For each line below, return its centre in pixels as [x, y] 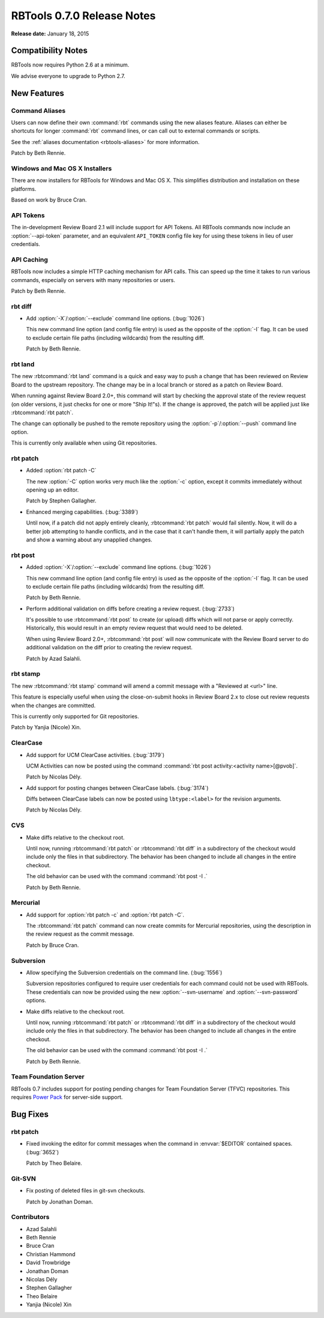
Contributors [30, 1217]
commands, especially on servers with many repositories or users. [93, 280]
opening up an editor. [52, 490]
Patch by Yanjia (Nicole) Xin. [46, 727]
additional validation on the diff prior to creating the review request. [109, 648]
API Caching [29, 259]
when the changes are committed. [53, 705]
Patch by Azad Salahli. [54, 658]
